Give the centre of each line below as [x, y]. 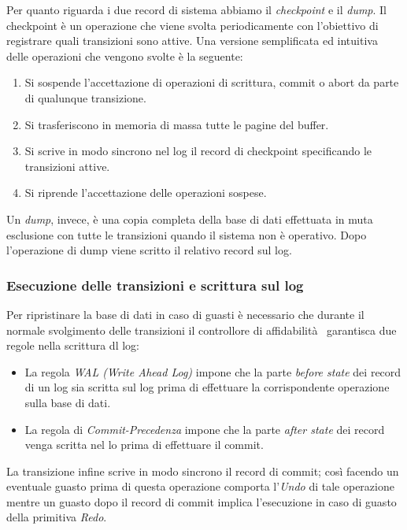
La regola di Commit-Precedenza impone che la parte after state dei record [205, 429]
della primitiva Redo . [57, 517]
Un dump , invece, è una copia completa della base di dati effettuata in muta [190, 219]
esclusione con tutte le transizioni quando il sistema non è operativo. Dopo [187, 234]
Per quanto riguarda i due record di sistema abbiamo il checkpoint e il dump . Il [197, 9]
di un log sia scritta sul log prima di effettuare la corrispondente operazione [207, 387]
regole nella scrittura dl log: [73, 345]
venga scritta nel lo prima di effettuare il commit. [144, 445]
